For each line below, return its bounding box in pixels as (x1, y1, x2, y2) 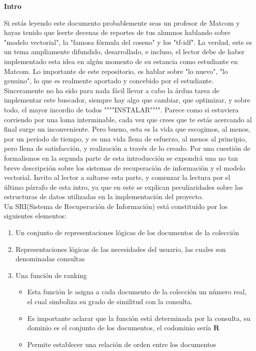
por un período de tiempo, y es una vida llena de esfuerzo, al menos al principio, (4, 133, 247, 143)
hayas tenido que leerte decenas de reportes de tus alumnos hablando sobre (4, 27, 230, 37)
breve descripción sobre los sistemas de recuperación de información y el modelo (4, 162, 246, 173)
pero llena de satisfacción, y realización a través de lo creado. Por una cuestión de (4, 143, 251, 153)
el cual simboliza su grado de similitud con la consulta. (27, 296, 193, 307)
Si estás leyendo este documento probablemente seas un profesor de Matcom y (4, 17, 240, 28)
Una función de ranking (15, 270, 87, 280)
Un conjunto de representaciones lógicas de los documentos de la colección (15, 227, 239, 238)
